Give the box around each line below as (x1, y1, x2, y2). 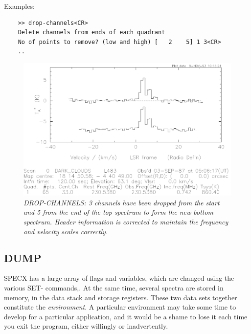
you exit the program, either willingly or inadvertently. (4, 321, 168, 331)
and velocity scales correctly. (23, 226, 108, 236)
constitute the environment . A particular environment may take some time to (4, 302, 236, 312)
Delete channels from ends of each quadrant (18, 29, 165, 36)
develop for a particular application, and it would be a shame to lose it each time (4, 311, 248, 321)
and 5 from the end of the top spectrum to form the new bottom (23, 207, 214, 217)
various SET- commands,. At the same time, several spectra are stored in (4, 282, 224, 292)
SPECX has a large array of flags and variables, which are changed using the (4, 273, 234, 283)
